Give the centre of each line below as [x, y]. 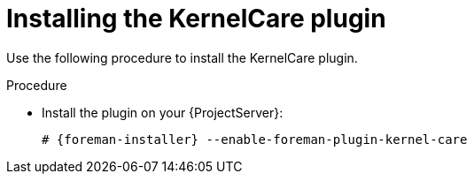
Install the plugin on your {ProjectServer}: [163, 112]
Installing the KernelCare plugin [196, 19]
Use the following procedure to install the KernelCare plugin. [182, 57]
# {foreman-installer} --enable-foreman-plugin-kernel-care [255, 139]
